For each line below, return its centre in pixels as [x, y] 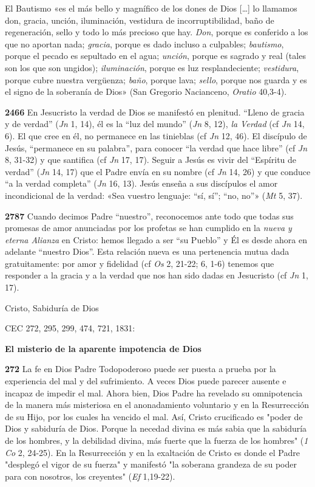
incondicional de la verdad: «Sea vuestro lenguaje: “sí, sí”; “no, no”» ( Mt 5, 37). [154, 195]
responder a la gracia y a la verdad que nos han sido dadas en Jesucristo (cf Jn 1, [157, 275]
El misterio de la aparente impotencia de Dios [103, 348]
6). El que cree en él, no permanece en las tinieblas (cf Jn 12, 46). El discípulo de [156, 135]
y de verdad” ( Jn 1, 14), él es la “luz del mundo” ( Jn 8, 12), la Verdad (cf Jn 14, [155, 124]
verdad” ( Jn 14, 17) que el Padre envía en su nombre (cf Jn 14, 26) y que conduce [158, 171]
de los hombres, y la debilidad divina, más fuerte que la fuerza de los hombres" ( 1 [157, 440]
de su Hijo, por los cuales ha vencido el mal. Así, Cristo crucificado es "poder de [154, 416]
